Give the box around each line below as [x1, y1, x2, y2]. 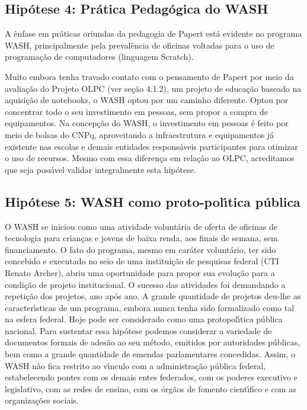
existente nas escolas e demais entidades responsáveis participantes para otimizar [5, 140, 298, 152]
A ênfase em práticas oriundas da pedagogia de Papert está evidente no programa [5, 27, 302, 40]
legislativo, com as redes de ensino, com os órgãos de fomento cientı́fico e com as [5, 382, 296, 395]
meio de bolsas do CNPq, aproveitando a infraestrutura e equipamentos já [5, 128, 274, 140]
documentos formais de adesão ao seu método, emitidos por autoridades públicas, [5, 336, 300, 348]
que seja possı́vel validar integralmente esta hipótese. [5, 163, 196, 175]
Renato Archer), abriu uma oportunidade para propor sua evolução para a [5, 266, 275, 278]
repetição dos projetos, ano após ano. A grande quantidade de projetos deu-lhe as [5, 290, 301, 302]
